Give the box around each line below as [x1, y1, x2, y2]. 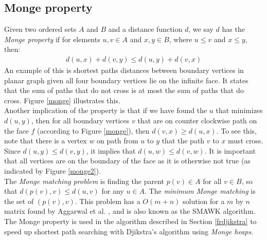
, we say [188, 24, 213, 34]
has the [222, 24, 245, 34]
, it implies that [86, 145, 136, 156]
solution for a [183, 195, 225, 206]
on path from [97, 135, 138, 146]
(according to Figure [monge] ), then [37, 125, 150, 136]
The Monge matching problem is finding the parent [4, 175, 164, 186]
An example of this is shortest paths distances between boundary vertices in [4, 65, 244, 76]
